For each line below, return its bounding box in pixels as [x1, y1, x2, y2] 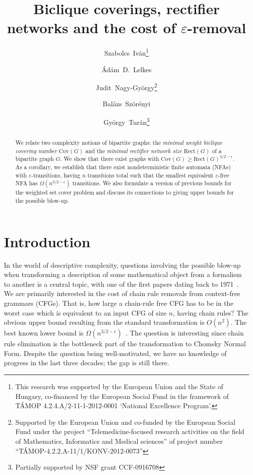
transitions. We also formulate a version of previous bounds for [72, 179, 232, 187]
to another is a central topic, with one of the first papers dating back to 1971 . [4, 278, 239, 289]
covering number [15, 146, 57, 155]
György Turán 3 [103, 116, 150, 127]
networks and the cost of [7, 18, 176, 38]
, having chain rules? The [173, 307, 249, 317]
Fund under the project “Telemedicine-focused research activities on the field [15, 426, 245, 436]
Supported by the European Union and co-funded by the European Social [15, 416, 235, 427]
